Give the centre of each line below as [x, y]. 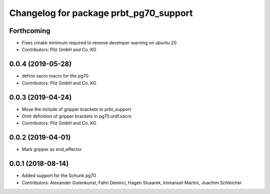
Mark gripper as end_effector [52, 149]
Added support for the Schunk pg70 [59, 175]
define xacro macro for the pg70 [55, 76]
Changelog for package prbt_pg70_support [101, 13]
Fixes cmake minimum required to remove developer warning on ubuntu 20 [99, 43]
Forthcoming [30, 31]
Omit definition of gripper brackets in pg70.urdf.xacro [77, 116]
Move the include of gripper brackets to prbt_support [76, 109]
